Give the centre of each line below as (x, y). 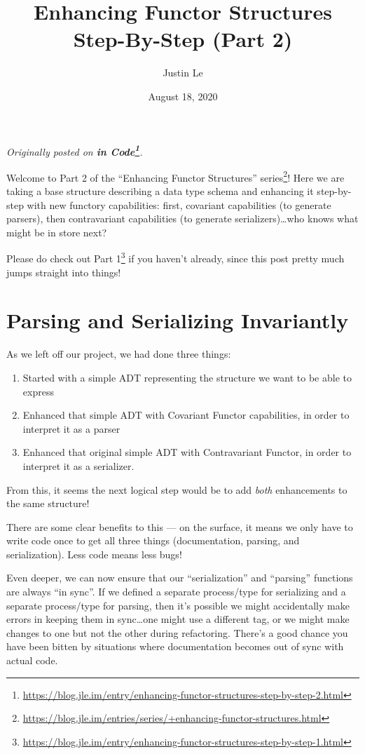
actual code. (32, 660)
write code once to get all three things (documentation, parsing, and (153, 540)
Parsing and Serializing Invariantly (178, 320)
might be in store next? (57, 232)
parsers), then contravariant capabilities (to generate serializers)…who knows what (182, 218)
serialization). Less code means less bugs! (94, 554)
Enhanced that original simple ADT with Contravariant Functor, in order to (187, 452)
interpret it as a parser (71, 428)
